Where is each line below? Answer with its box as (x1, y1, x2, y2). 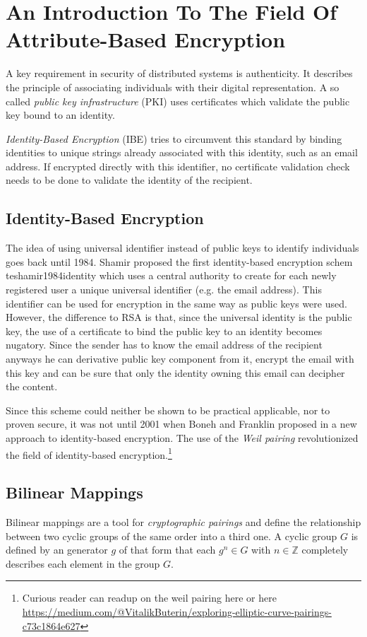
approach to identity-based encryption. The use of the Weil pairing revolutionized (6, 430, 359, 445)
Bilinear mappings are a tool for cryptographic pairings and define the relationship (6, 515, 361, 530)
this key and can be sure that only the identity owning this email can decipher (6, 365, 345, 380)
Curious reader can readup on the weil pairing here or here (22, 590, 277, 605)
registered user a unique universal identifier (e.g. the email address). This (6, 282, 322, 297)
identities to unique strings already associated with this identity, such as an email (6, 145, 358, 160)
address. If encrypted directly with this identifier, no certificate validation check (6, 158, 350, 173)
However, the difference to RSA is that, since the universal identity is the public (6, 310, 352, 325)
